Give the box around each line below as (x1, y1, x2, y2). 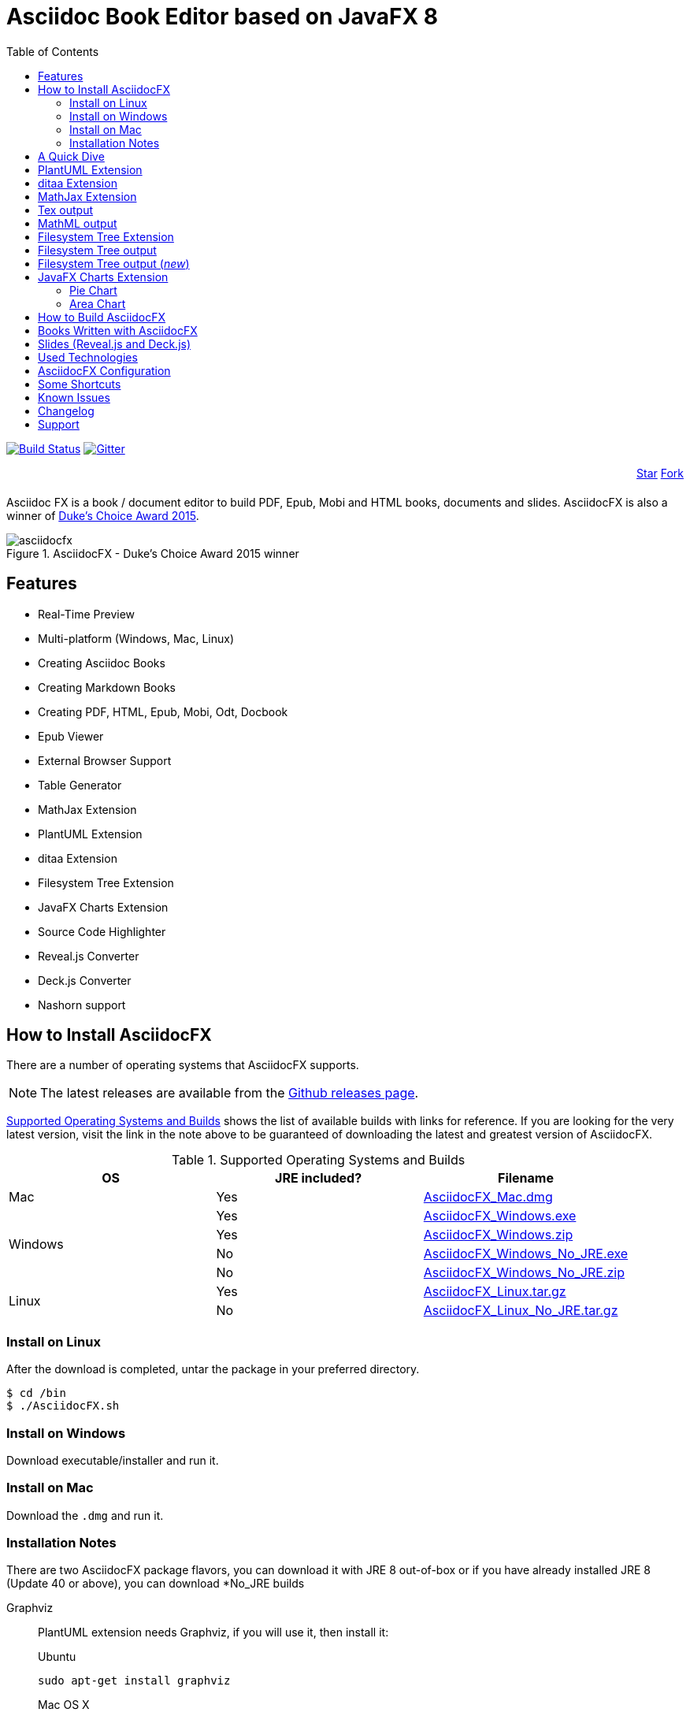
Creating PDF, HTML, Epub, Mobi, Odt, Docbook (38, 704, 288, 719)
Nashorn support (38, 997, 126, 1012)
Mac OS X (38, 1698, 90, 1712)
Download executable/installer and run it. (6, 1453, 219, 1467)
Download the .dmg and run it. (6, 1508, 164, 1522)
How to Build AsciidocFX (38, 310, 166, 324)
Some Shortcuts (38, 377, 121, 391)
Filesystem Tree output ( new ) (38, 256, 190, 270)
